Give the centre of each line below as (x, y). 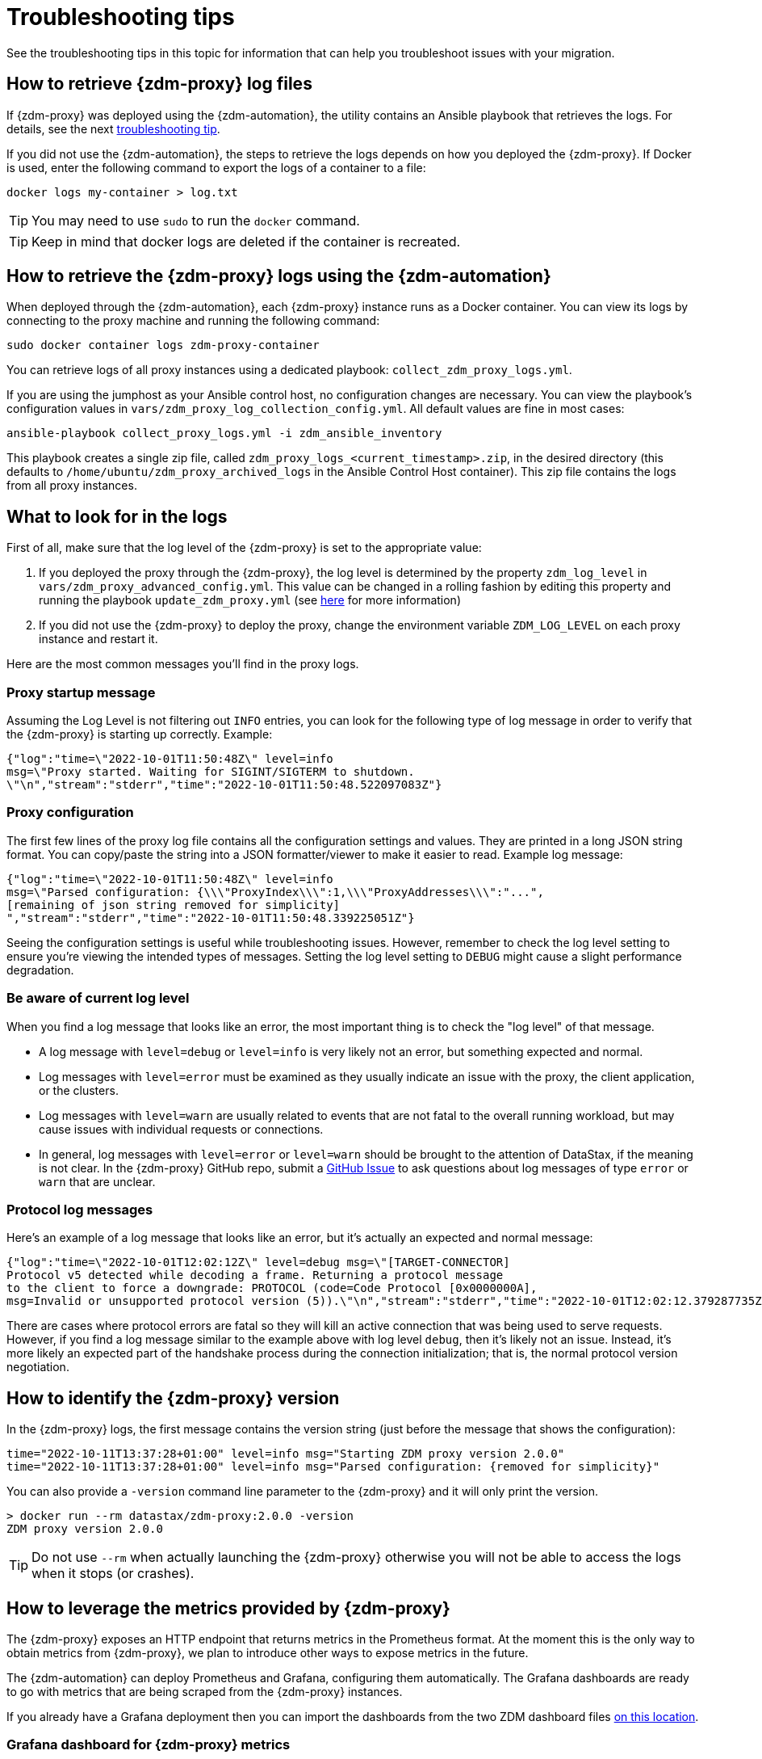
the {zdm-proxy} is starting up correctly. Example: (140, 734)
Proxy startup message (81, 692)
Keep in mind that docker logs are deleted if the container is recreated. (246, 241)
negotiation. (38, 1367)
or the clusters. (79, 1090)
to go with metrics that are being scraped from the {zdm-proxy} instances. (205, 1691)
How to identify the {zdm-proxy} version (173, 1398)
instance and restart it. (98, 639)
